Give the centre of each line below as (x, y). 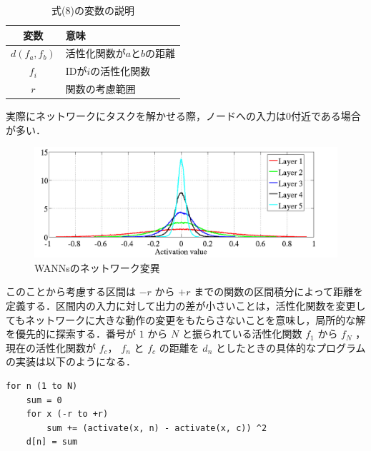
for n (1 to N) (42, 386)
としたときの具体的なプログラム (291, 347)
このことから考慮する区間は (71, 292)
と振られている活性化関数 (242, 334)
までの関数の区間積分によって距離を (279, 292)
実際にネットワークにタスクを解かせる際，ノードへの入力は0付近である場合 (183, 116)
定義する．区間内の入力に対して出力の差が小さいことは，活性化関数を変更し (186, 306)
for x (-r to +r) (67, 414)
